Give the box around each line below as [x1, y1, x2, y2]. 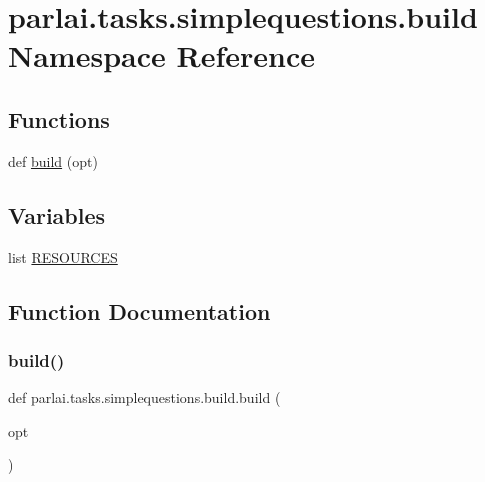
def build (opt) [8, 150, 98, 171]
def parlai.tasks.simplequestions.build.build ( [8, 387, 281, 408]
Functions [8, 103, 110, 134]
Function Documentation [8, 295, 271, 326]
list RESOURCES [8, 246, 118, 267]
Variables [8, 199, 106, 230]
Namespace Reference [8, 35, 315, 76]
